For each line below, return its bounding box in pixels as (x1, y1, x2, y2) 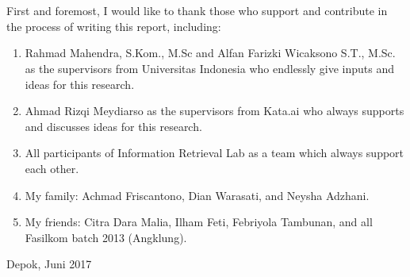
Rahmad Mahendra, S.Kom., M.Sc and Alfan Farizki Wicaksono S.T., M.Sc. (25, 44, 396, 61)
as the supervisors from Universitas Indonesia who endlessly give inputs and (25, 60, 395, 76)
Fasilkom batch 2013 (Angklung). (25, 229, 187, 245)
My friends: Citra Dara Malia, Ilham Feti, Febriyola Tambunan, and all (25, 214, 373, 230)
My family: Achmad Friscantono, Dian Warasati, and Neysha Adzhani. (25, 187, 370, 203)
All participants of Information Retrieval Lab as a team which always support (25, 144, 404, 161)
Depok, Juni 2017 (6, 256, 92, 272)
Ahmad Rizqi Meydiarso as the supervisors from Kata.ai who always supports (25, 102, 404, 119)
